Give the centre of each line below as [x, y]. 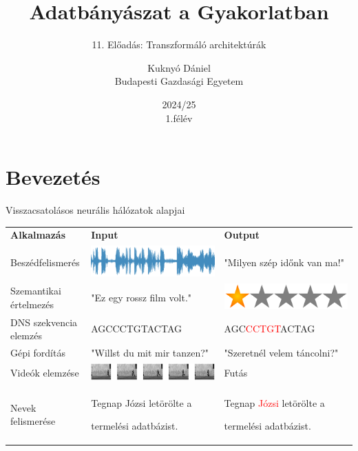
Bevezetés [53, 177]
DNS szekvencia [44, 322]
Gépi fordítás [38, 353]
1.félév [179, 118]
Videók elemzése [45, 373]
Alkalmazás [38, 235]
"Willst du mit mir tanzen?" [150, 353]
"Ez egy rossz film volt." [141, 297]
